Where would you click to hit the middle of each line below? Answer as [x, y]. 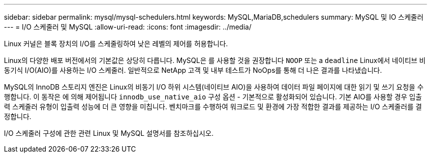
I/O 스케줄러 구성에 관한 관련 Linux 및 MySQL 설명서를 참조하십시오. [109, 133]
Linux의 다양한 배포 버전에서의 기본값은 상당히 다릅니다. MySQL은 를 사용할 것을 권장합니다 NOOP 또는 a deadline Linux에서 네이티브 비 [215, 60]
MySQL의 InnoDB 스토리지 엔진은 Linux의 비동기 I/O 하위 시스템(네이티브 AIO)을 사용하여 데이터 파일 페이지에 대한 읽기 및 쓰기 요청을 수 [214, 87]
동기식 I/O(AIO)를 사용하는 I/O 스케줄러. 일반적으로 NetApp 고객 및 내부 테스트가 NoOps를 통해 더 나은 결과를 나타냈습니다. [193, 70]
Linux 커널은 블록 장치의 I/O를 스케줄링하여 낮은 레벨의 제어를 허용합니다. [116, 44]
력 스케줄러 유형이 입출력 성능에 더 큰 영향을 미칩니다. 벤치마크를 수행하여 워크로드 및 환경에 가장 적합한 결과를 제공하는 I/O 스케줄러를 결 [213, 107]
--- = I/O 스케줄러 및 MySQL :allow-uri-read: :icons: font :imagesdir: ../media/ [128, 27]
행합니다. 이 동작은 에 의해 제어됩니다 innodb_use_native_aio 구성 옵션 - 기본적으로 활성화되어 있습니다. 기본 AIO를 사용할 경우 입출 [213, 97]
